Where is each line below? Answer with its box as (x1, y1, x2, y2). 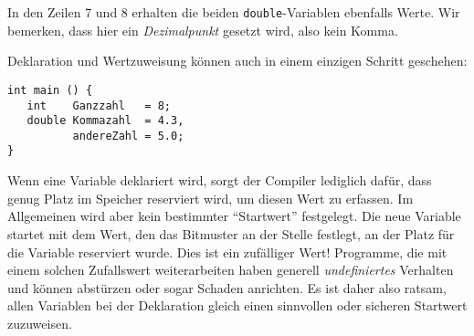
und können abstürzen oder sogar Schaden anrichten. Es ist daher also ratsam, (7, 278, 447, 297)
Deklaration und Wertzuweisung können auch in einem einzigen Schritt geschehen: (7, 51, 468, 70)
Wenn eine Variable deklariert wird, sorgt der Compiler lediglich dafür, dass (7, 171, 432, 190)
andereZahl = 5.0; (72, 129, 184, 142)
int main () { (7, 83, 93, 97)
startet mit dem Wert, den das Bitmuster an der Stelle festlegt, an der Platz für (7, 224, 455, 243)
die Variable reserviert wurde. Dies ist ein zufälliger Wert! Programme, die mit (7, 242, 448, 261)
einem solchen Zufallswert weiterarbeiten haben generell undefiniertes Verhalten (7, 260, 454, 279)
